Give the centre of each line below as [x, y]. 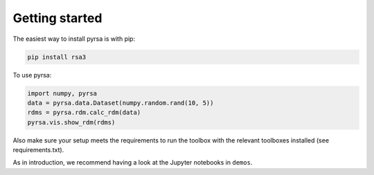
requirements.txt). [38, 150]
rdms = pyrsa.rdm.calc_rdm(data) [84, 113]
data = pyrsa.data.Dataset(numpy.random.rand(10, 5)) [121, 103]
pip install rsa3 [57, 57]
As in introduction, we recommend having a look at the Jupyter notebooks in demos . [133, 163]
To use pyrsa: [32, 75]
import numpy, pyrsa [62, 93]
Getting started [57, 18]
